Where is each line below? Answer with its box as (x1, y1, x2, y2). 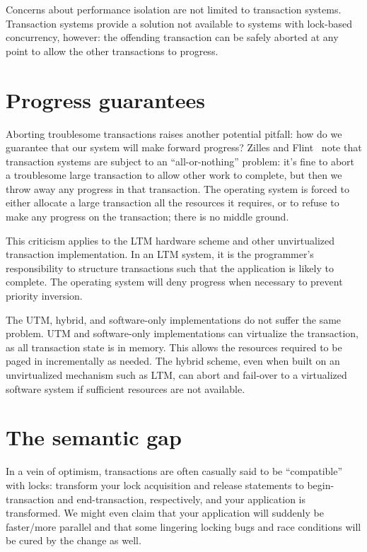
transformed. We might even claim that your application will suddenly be (6, 505, 324, 520)
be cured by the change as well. (6, 533, 141, 548)
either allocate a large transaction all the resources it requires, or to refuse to (6, 195, 339, 210)
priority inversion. (6, 288, 83, 303)
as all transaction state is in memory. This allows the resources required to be (6, 339, 342, 354)
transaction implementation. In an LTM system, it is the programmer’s (6, 247, 314, 262)
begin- (307, 477, 334, 492)
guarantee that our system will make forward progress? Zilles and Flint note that (6, 140, 362, 155)
